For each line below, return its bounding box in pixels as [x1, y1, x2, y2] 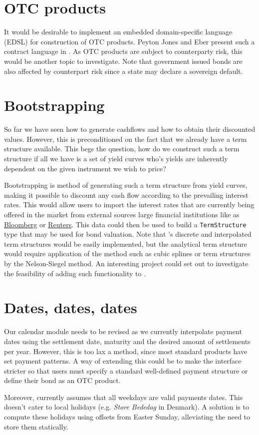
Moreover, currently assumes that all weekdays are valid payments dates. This [4, 392, 243, 402]
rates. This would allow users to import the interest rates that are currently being [4, 199, 255, 210]
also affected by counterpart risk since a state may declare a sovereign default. [4, 65, 243, 76]
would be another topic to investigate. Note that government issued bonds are [4, 55, 243, 66]
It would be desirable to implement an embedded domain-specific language [4, 26, 233, 37]
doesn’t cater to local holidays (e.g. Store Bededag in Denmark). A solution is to [4, 402, 249, 412]
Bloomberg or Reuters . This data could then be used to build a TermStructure [4, 219, 247, 229]
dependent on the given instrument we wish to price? [4, 163, 166, 173]
